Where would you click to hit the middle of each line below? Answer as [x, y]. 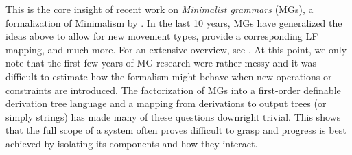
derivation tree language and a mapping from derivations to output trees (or [166, 103]
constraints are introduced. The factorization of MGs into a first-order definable [173, 90]
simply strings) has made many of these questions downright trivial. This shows [173, 116]
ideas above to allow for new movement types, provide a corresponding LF [162, 36]
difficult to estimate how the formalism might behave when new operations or [169, 76]
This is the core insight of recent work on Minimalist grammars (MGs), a [160, 9]
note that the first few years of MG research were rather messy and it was [161, 63]
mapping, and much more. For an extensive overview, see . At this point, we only [176, 49]
